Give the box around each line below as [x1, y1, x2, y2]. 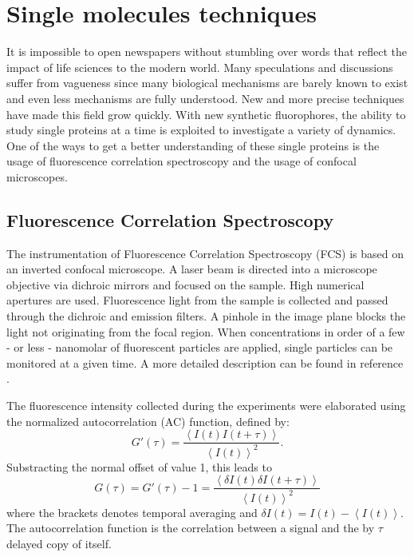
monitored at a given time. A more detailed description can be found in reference [6, 354, 404, 371]
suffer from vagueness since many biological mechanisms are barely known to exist [6, 74, 408, 91]
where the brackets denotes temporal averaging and [6, 503, 258, 520]
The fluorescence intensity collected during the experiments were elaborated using [6, 397, 406, 414]
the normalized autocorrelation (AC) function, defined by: [6, 412, 290, 429]
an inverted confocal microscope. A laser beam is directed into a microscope [6, 261, 377, 277]
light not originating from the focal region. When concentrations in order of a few [6, 323, 405, 340]
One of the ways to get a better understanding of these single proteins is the [6, 137, 380, 153]
